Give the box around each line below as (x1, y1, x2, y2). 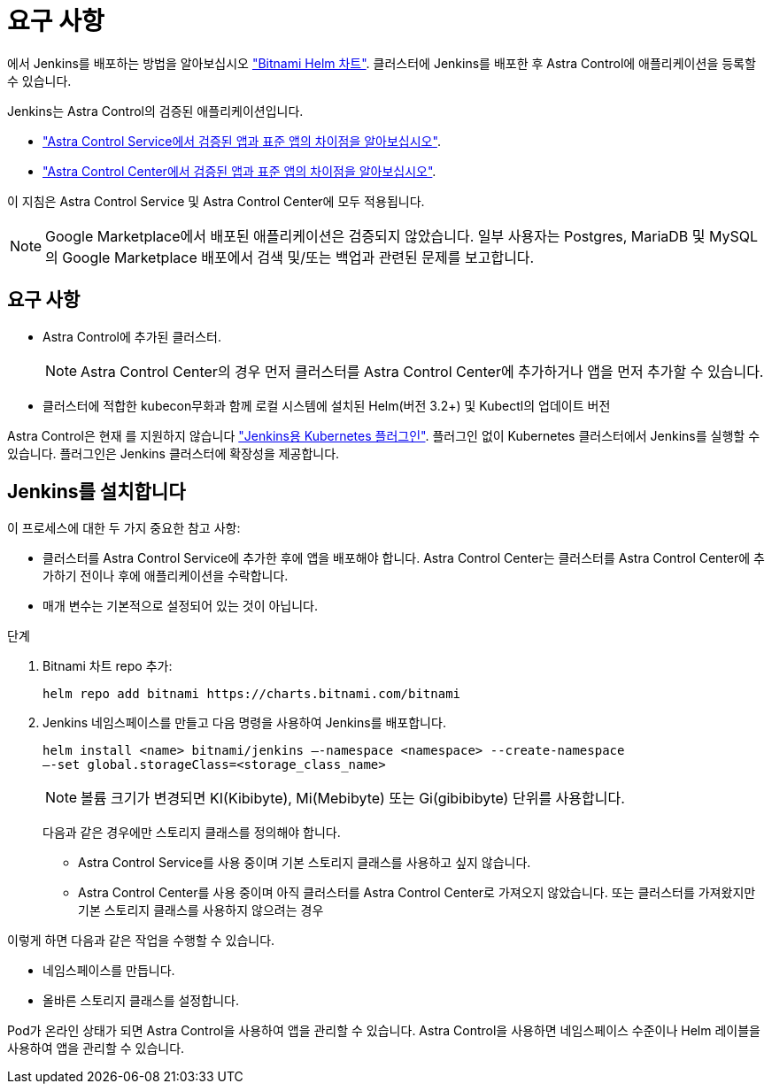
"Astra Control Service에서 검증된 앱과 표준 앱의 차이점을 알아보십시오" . (42, 133, 441, 149)
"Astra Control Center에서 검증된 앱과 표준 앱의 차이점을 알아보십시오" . (42, 163, 436, 179)
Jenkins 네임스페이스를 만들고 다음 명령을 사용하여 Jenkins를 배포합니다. (42, 715, 446, 731)
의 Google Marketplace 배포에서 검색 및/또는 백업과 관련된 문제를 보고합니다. (45, 248, 535, 266)
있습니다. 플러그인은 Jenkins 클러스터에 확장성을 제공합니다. (7, 445, 340, 461)
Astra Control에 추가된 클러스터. (42, 328, 221, 344)
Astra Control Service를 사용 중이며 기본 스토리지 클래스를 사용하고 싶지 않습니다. (78, 855, 531, 871)
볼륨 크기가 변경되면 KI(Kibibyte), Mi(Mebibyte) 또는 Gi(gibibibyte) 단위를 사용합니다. (81, 789, 625, 808)
